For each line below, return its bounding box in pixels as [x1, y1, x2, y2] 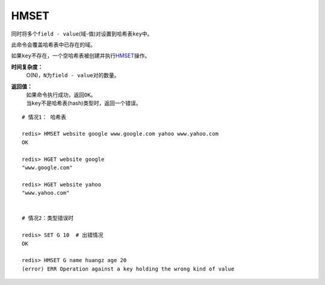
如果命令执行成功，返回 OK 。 [26, 91, 96, 98]
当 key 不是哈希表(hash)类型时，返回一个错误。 [26, 99, 141, 107]
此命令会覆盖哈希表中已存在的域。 [11, 41, 96, 48]
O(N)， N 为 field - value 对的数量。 [26, 72, 120, 79]
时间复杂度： [11, 63, 43, 70]
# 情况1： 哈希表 [22, 113, 66, 121]
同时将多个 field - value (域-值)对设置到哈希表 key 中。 [11, 30, 153, 37]
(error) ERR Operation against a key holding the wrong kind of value [22, 265, 235, 272]
